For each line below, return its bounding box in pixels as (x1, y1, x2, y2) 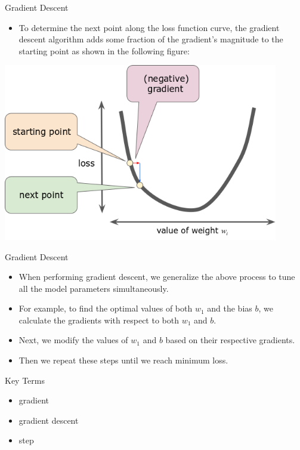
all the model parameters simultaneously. (18, 282, 169, 294)
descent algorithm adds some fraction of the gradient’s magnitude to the (18, 33, 283, 45)
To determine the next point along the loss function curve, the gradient (18, 21, 280, 33)
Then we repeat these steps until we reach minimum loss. (18, 354, 228, 366)
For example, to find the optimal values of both (18, 302, 193, 315)
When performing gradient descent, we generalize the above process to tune (18, 270, 295, 283)
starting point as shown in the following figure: (18, 44, 190, 57)
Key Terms (5, 374, 45, 386)
